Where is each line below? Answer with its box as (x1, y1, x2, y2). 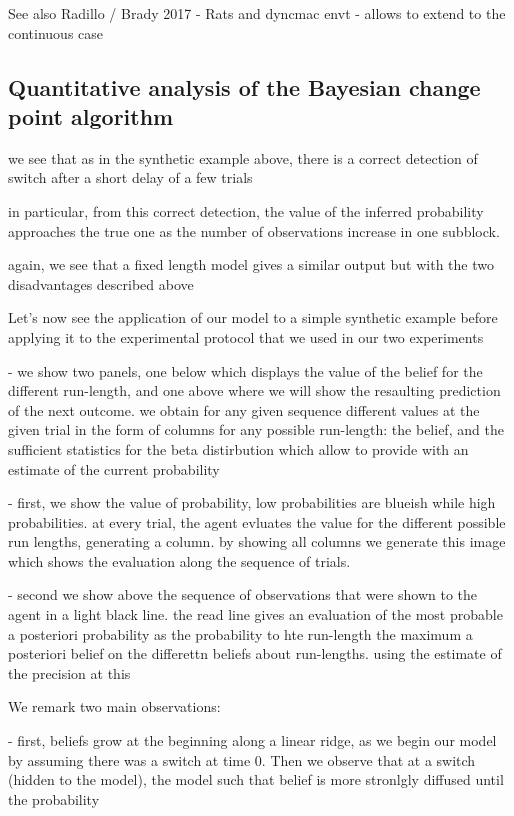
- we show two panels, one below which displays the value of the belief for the (8, 360, 483, 381)
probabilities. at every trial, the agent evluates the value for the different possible (8, 511, 506, 532)
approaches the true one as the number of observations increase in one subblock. (8, 220, 500, 241)
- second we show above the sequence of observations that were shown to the (8, 584, 478, 605)
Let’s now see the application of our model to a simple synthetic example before (8, 307, 498, 328)
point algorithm (8, 100, 174, 131)
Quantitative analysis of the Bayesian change (8, 71, 481, 102)
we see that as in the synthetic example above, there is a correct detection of (8, 147, 478, 168)
